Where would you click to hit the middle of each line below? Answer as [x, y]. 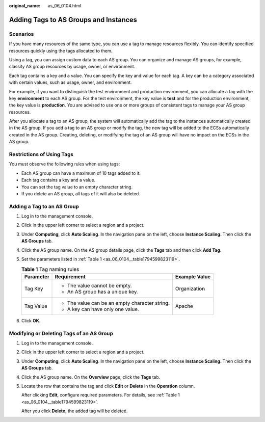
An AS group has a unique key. [103, 291]
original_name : [25, 6]
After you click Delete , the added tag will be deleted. [75, 411]
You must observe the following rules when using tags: [65, 164]
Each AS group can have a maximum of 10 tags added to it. [81, 173]
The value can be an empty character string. [119, 303]
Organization [190, 289]
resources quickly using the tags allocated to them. [61, 51]
